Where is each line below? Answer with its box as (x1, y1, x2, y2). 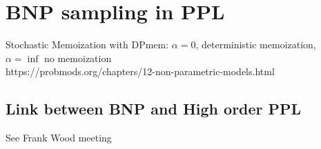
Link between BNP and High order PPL (6, 98, 302, 119)
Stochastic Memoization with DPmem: (6, 37, 169, 52)
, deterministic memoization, (195, 37, 316, 52)
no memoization (44, 50, 112, 65)
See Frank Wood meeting (6, 130, 112, 145)
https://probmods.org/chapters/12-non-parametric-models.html (6, 64, 275, 79)
